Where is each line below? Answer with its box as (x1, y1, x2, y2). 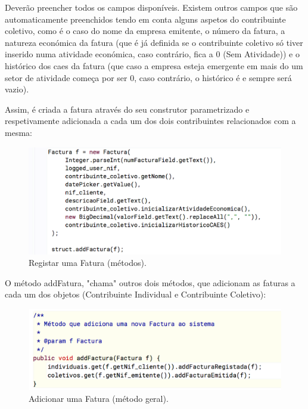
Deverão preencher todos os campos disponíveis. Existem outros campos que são (5, 1, 298, 13)
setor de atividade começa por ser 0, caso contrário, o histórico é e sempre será (5, 71, 292, 83)
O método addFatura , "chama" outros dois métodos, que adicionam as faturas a (5, 276, 295, 289)
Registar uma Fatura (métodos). (29, 256, 147, 269)
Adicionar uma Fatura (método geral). (29, 392, 169, 404)
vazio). (5, 83, 29, 95)
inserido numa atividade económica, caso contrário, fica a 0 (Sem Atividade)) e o (5, 48, 300, 60)
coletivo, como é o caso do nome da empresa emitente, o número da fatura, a (5, 24, 285, 37)
